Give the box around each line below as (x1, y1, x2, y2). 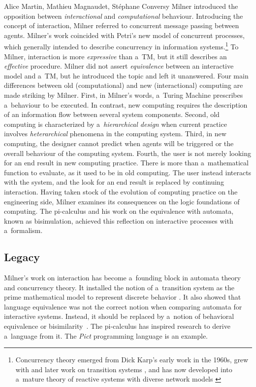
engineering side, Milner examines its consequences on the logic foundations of (4, 196, 240, 206)
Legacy (4, 249, 40, 265)
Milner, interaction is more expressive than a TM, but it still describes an (4, 51, 227, 61)
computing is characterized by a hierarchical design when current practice (4, 118, 227, 129)
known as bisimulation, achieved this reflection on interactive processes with (4, 215, 233, 226)
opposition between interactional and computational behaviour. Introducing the (4, 10, 243, 21)
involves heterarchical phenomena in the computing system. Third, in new (4, 128, 226, 139)
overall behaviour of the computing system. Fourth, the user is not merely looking (4, 148, 251, 158)
